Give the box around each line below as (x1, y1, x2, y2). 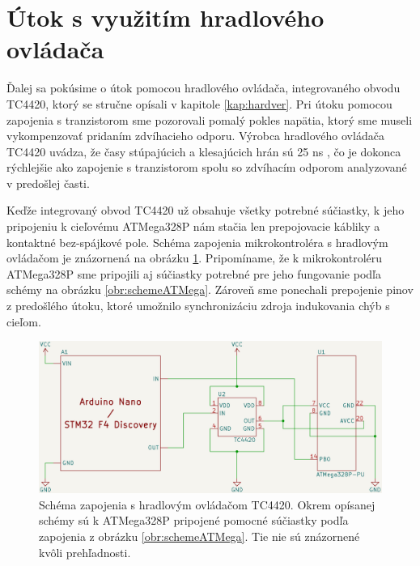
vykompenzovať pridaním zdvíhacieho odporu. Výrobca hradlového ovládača (6, 127, 384, 144)
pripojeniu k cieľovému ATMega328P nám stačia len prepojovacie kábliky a (6, 218, 380, 235)
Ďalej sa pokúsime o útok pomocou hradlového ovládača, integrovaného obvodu (6, 79, 401, 96)
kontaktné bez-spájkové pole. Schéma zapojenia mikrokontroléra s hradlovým (6, 233, 388, 250)
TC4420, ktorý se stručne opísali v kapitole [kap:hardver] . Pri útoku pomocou (6, 95, 392, 112)
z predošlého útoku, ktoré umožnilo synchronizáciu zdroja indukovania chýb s (6, 297, 390, 314)
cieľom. (6, 313, 41, 330)
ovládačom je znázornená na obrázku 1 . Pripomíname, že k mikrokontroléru (6, 249, 383, 266)
